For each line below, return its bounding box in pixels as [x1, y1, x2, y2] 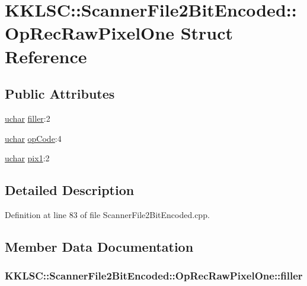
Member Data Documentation [5, 237, 194, 255]
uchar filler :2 [5, 112, 50, 124]
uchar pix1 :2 [5, 152, 50, 164]
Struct [180, 21, 234, 45]
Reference [5, 44, 87, 68]
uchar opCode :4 [5, 132, 62, 144]
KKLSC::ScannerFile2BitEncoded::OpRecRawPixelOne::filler [5, 268, 303, 283]
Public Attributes [5, 84, 115, 103]
